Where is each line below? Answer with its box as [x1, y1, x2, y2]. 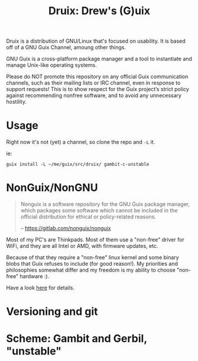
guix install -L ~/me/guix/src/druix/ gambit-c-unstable [6, 162, 150, 167]
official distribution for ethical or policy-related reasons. [20, 213, 157, 220]
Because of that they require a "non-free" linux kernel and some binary [6, 254, 179, 261]
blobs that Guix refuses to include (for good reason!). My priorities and [6, 260, 178, 267]
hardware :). [20, 273, 50, 280]
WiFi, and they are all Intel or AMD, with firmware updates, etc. [6, 243, 158, 250]
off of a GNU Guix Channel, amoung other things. [6, 44, 126, 51]
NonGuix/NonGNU [6, 181, 98, 195]
